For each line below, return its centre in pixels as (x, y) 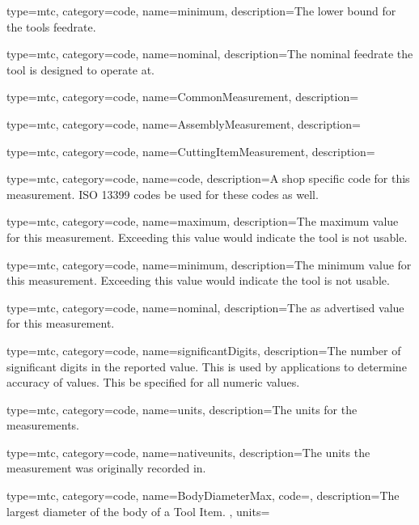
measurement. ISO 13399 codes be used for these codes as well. (163, 194)
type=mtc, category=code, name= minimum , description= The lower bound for (201, 11)
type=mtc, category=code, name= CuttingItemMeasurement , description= (191, 151)
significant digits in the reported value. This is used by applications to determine (207, 366)
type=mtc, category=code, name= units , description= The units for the (182, 409)
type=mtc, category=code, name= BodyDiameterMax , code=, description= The (203, 495)
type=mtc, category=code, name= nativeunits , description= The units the (188, 452)
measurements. (43, 425)
